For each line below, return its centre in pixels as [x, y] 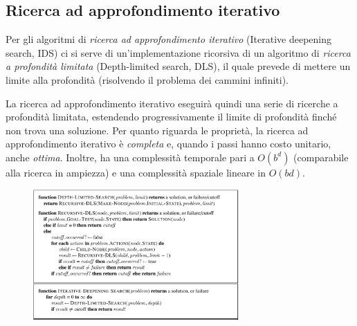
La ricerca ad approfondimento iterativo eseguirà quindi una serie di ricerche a [172, 103]
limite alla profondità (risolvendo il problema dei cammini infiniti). [147, 79]
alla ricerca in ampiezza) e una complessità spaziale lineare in [136, 172]
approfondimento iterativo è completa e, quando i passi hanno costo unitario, [168, 144]
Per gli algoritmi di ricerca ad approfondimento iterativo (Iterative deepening [169, 39]
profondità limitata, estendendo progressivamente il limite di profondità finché [171, 117]
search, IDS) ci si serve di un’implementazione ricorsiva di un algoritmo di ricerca [178, 52]
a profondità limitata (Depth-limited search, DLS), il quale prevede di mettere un [178, 66]
